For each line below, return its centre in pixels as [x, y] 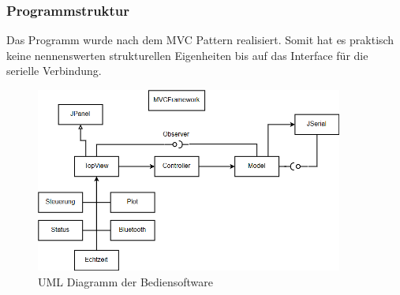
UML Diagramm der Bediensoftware [126, 281]
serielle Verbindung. [54, 71]
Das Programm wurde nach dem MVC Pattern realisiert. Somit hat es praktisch [200, 40]
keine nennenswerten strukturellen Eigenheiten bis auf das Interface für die [187, 55]
